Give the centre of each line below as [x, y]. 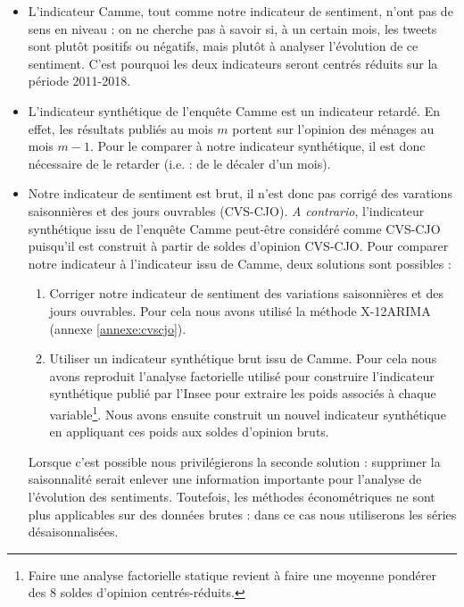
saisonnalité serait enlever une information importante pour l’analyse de [225, 479]
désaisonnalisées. [73, 532]
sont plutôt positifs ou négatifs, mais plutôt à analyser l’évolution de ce [223, 46]
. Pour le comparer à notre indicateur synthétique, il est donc [257, 146]
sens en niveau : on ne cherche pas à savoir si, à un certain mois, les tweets [232, 28]
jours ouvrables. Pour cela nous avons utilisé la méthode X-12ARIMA [240, 310]
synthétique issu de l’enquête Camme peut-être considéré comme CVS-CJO [234, 228]
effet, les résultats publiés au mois [120, 128]
